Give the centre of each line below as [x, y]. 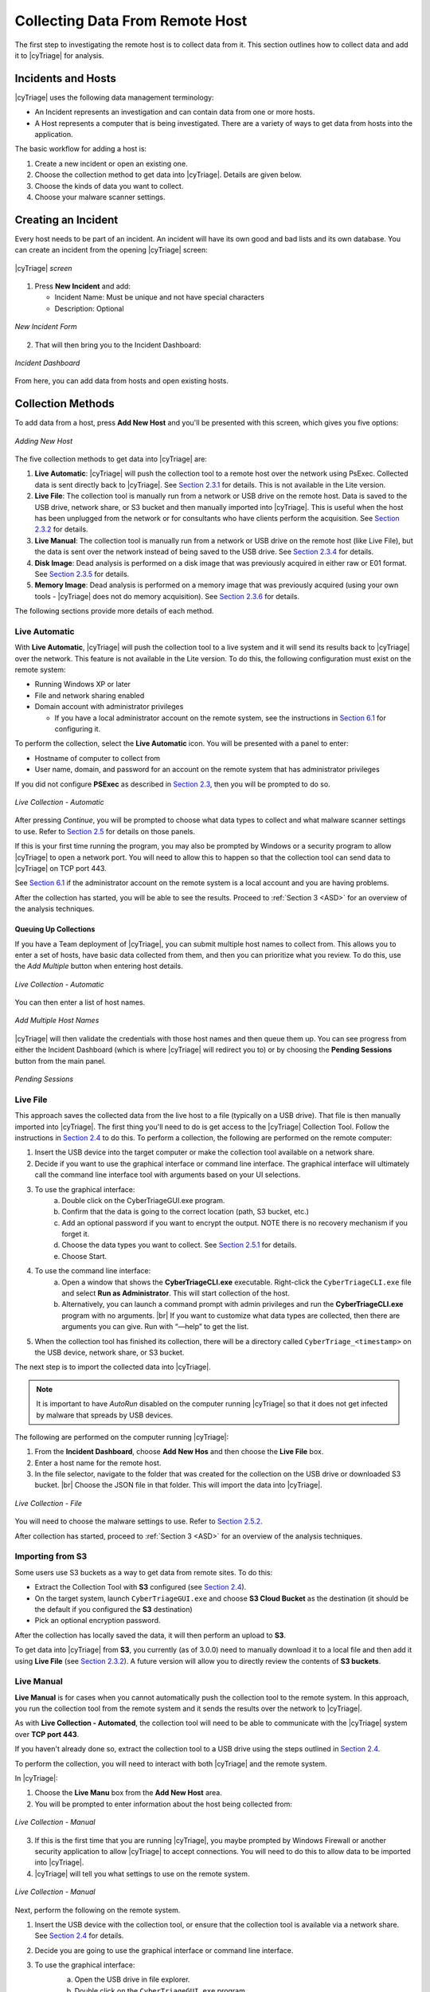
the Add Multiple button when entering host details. [99, 966]
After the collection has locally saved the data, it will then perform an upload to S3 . [150, 1635]
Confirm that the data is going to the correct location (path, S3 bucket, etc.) [186, 1212]
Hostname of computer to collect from [98, 758]
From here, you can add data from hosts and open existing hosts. [121, 381]
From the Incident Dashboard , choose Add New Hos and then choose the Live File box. [179, 1452]
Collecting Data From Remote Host [131, 21]
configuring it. [78, 729]
